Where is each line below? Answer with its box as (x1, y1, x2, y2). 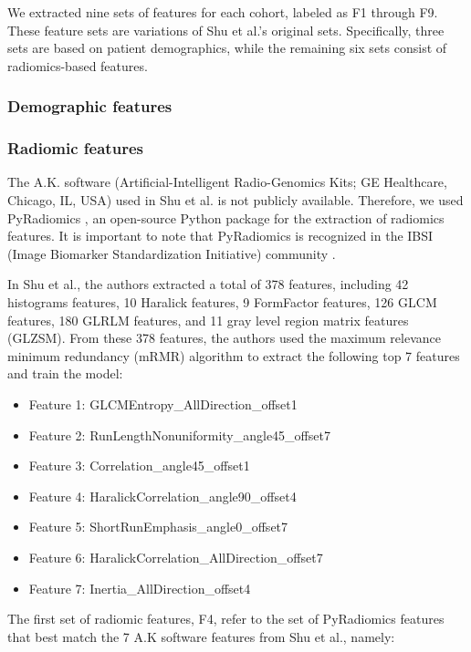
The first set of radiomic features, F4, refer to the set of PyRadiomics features (7, 609, 445, 628)
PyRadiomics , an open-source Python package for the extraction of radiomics (7, 208, 445, 227)
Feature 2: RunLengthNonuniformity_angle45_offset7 (28, 425, 330, 444)
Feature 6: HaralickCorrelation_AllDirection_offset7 (28, 547, 323, 566)
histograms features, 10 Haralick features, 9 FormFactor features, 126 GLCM (7, 293, 437, 311)
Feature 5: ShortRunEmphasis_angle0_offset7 (28, 517, 288, 536)
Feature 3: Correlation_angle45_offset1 (28, 456, 250, 475)
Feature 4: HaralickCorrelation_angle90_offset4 (28, 486, 297, 505)
